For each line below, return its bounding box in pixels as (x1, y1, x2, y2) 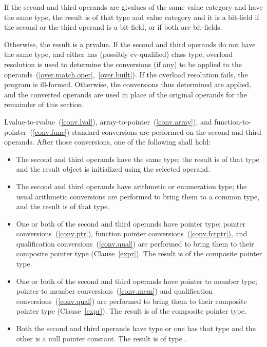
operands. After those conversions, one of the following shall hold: (4, 136, 211, 147)
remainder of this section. (4, 99, 84, 110)
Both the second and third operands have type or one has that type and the (16, 323, 256, 334)
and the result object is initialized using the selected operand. (16, 164, 211, 174)
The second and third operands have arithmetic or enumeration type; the (16, 180, 247, 191)
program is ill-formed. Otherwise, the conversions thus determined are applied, (4, 79, 251, 90)
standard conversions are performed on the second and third (71, 126, 261, 137)
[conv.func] (33, 126, 67, 137)
